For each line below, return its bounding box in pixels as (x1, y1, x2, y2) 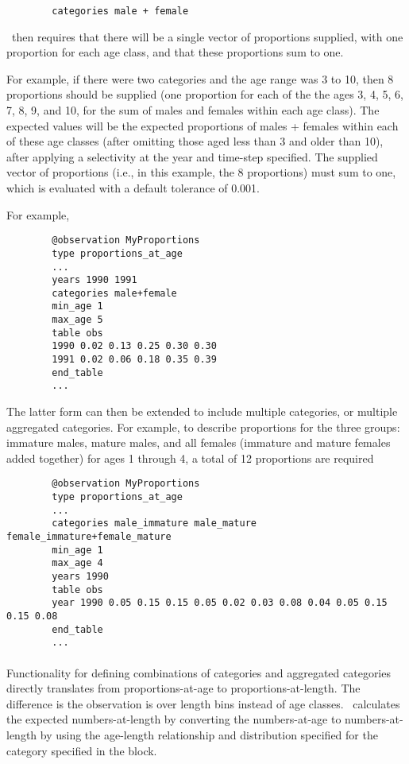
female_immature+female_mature (6, 531, 172, 543)
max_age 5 (52, 314, 103, 326)
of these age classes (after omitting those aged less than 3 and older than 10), (6, 133, 384, 149)
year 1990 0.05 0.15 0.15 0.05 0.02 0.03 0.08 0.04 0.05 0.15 (52, 597, 388, 609)
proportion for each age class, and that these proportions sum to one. (6, 44, 344, 60)
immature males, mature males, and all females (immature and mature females (6, 434, 391, 451)
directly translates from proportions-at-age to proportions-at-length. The (6, 680, 361, 696)
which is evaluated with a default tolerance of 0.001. (6, 180, 260, 196)
